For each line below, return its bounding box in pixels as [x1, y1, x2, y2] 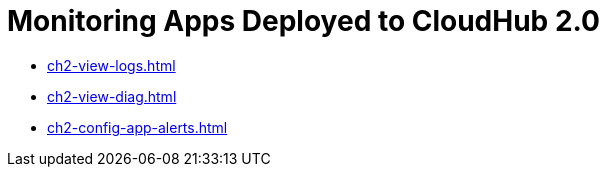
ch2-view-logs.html [47, 56, 176, 74]
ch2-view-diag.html [47, 87, 177, 105]
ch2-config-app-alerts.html [47, 118, 228, 136]
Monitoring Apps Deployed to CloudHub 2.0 [7, 4, 600, 38]
